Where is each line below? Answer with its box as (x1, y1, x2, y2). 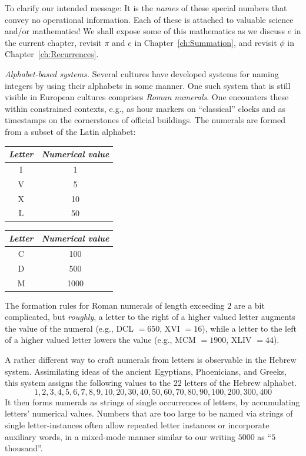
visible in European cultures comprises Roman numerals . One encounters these (5, 91, 289, 103)
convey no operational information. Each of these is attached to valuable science (5, 13, 294, 25)
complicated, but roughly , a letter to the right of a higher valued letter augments (5, 310, 295, 323)
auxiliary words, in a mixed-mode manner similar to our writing (5, 430, 236, 442)
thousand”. (5, 442, 43, 454)
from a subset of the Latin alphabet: (5, 125, 136, 137)
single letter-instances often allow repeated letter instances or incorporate (5, 418, 270, 431)
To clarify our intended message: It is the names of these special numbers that (5, 2, 287, 14)
